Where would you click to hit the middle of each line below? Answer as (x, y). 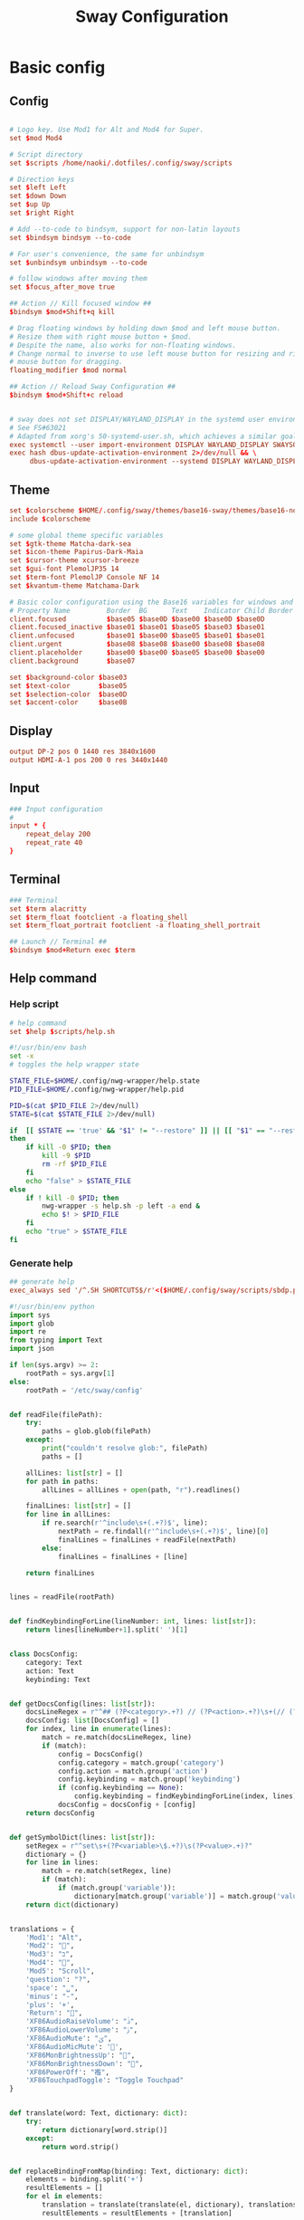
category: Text (54, 1662)
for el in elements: (64, 2196)
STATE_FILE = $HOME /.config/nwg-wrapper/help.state (105, 1081)
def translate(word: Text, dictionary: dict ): (99, 2113)
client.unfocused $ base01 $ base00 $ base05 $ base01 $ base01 (137, 636)
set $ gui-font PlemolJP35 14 (64, 569)
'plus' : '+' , (50, 2005)
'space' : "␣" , (52, 1988)
